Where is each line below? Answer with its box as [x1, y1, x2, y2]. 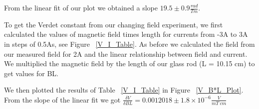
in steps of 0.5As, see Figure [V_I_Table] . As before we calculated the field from [4, 39, 255, 49]
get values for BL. [4, 68, 58, 78]
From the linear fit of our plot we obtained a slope [4, 2, 158, 12]
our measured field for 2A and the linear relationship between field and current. [4, 48, 248, 59]
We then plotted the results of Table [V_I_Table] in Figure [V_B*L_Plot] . [4, 85, 244, 95]
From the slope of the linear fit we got [4, 94, 121, 105]
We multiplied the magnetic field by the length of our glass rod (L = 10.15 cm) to [4, 58, 255, 69]
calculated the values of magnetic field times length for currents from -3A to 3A [4, 29, 248, 39]
